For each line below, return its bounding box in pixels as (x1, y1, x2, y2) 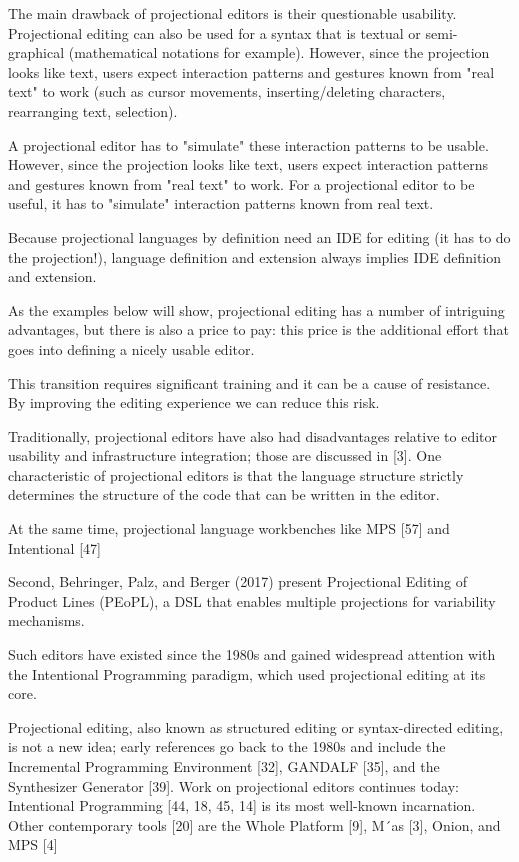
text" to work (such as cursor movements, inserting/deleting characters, (8, 81, 446, 102)
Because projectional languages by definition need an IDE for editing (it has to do (8, 226, 511, 247)
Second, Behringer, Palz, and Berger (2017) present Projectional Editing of (8, 571, 468, 592)
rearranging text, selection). (8, 100, 178, 121)
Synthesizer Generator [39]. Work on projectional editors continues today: (8, 775, 459, 796)
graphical (8, 42, 65, 63)
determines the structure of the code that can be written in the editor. (8, 484, 440, 505)
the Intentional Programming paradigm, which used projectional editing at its (8, 663, 486, 684)
